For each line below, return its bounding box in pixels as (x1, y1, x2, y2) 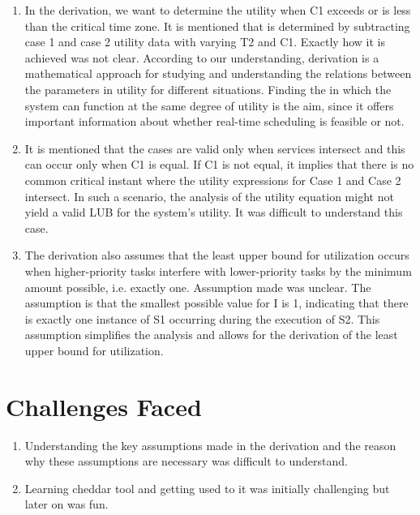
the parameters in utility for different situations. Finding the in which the (24, 80, 392, 97)
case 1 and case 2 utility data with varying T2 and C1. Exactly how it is (24, 33, 385, 50)
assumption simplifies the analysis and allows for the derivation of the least (24, 326, 398, 343)
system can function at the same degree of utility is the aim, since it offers (24, 97, 394, 114)
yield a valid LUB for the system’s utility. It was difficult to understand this (24, 204, 403, 221)
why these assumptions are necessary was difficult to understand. (24, 453, 348, 470)
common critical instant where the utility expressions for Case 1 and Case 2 (24, 171, 401, 188)
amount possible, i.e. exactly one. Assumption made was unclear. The (24, 278, 371, 295)
